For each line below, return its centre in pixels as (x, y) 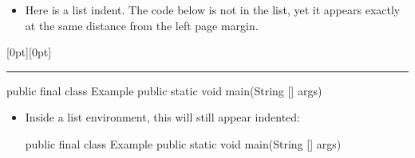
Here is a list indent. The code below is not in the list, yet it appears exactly (213, 10)
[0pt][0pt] (29, 52)
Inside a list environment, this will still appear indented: (162, 117)
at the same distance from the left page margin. (142, 25)
